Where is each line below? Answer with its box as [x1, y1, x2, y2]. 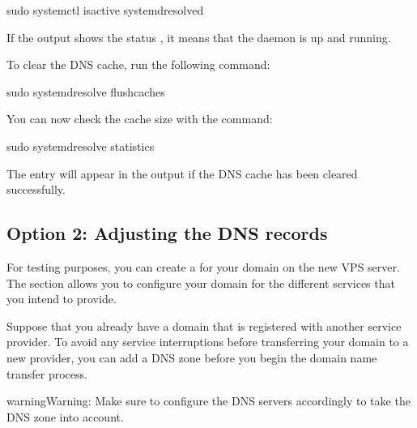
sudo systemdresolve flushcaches [6, 83, 165, 100]
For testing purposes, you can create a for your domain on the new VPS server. [6, 258, 400, 275]
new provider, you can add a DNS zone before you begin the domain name [6, 349, 377, 366]
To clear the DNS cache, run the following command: [6, 56, 270, 73]
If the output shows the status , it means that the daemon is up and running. [6, 28, 391, 45]
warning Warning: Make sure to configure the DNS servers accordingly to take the [6, 392, 411, 409]
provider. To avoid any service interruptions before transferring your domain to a [6, 333, 409, 350]
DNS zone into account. [6, 408, 124, 425]
